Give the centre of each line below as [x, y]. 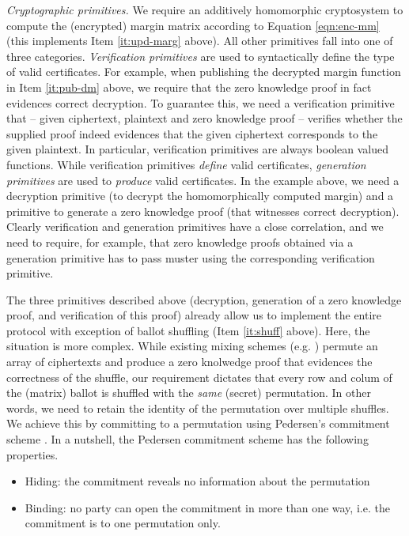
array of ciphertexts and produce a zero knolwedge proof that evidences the [189, 362]
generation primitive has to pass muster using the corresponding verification [191, 257]
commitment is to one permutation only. [123, 523]
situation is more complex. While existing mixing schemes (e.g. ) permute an [192, 346]
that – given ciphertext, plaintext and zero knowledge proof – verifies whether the [204, 118]
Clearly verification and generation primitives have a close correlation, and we [195, 226]
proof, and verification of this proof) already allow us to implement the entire [194, 315]
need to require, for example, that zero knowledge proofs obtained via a [180, 242]
